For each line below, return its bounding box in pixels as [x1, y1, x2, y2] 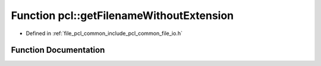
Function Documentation [11, 45, 105, 55]
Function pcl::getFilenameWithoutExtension [11, 9, 234, 22]
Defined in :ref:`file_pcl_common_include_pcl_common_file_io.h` [26, 30, 182, 37]
